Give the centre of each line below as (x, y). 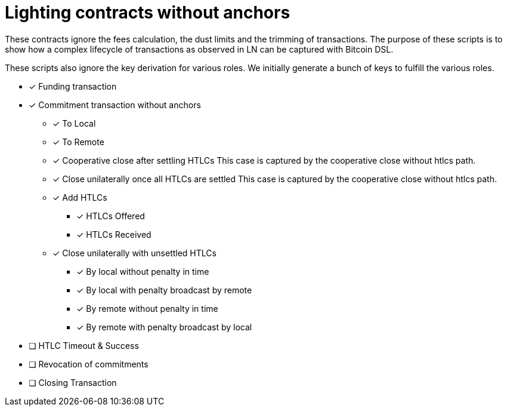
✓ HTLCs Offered (111, 216)
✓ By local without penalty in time (143, 271)
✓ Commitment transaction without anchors (115, 105)
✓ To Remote (78, 142)
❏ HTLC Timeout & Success (84, 345)
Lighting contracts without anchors (148, 13)
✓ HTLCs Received (114, 234)
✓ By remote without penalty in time (147, 308)
